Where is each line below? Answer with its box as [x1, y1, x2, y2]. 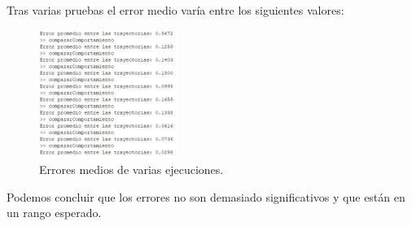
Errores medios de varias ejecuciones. [39, 160, 224, 177]
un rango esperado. [7, 204, 102, 221]
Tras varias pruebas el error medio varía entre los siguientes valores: [7, 2, 344, 18]
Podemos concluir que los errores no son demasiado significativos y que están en [7, 188, 405, 205]
